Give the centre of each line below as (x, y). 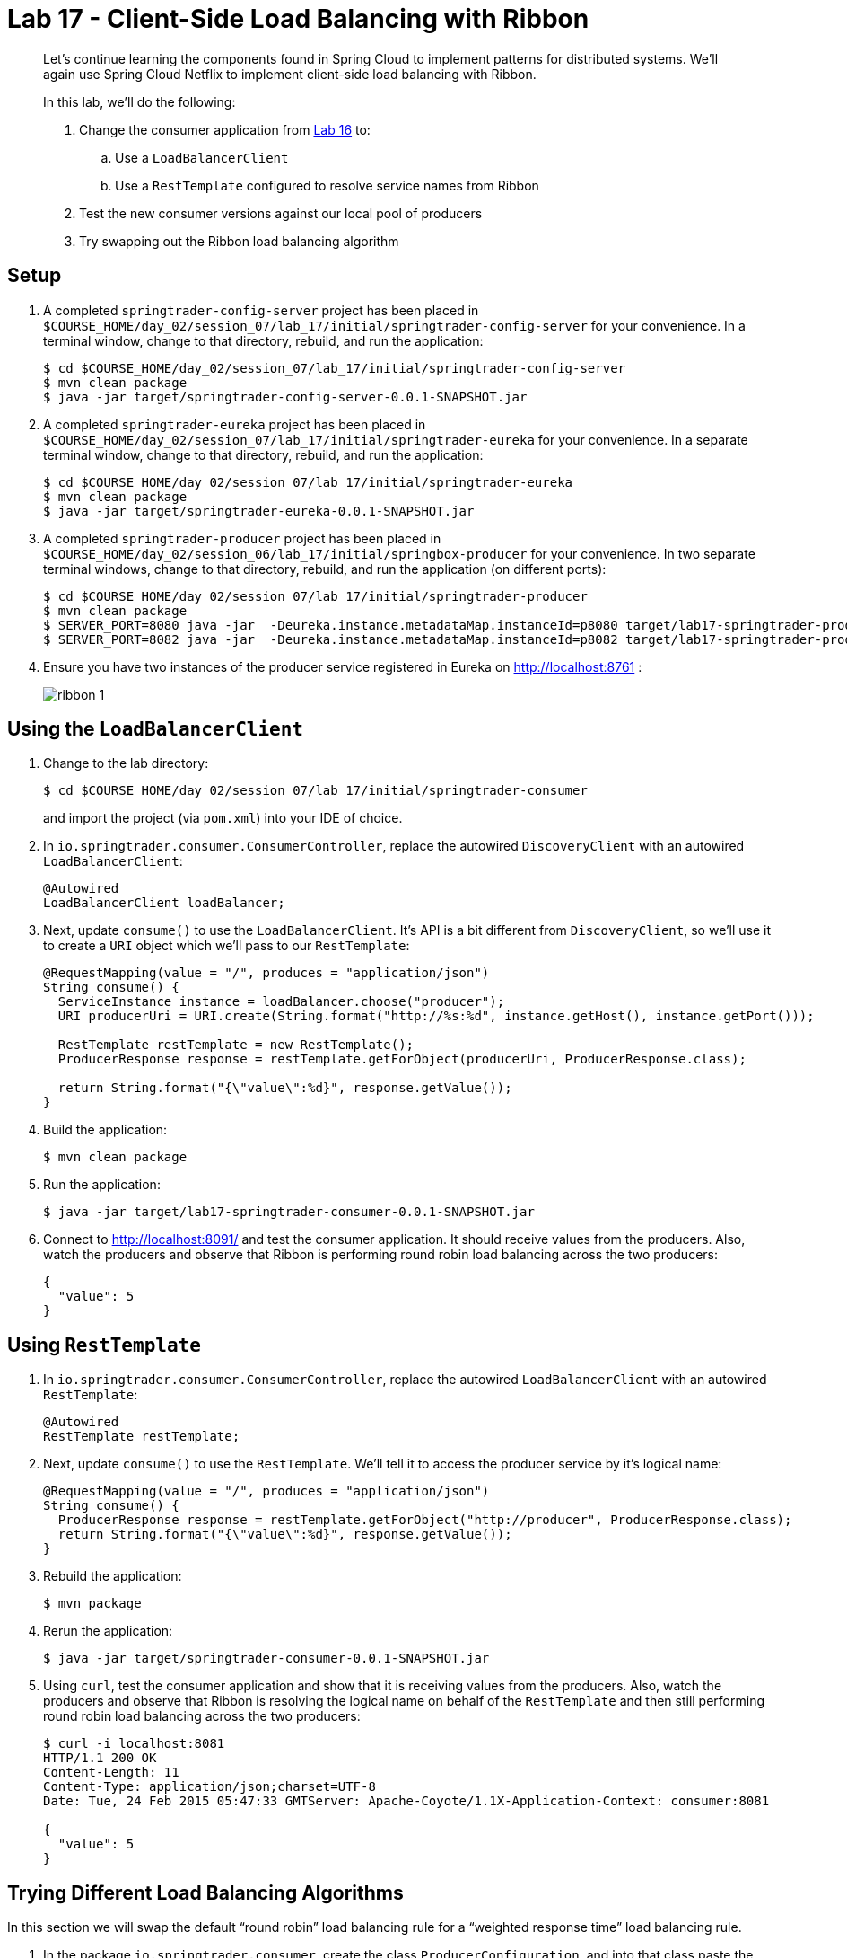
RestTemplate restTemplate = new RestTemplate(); (236, 1045)
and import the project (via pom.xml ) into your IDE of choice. (223, 818)
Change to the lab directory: (126, 763)
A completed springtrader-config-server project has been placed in (261, 310)
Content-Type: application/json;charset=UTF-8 (210, 1787)
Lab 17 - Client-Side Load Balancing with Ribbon (298, 19)
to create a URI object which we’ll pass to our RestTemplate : (227, 946)
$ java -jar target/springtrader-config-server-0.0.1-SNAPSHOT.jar (285, 397)
